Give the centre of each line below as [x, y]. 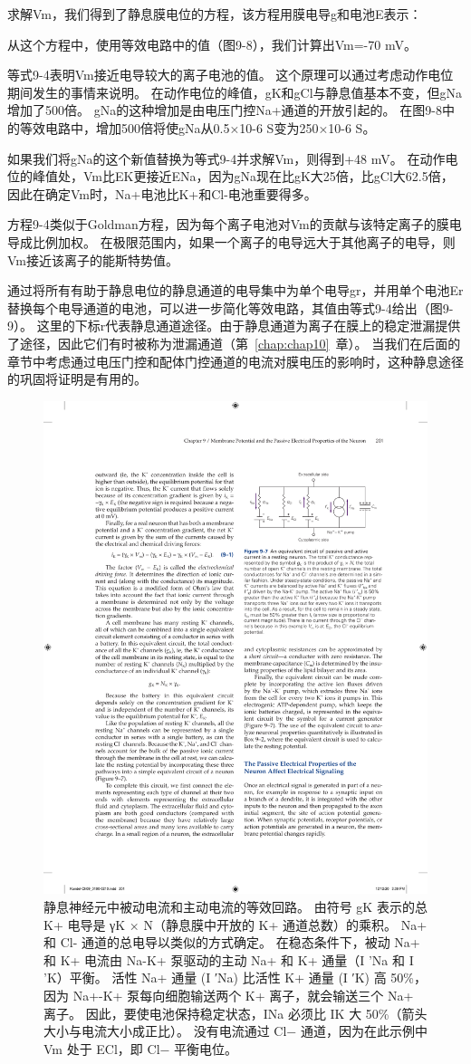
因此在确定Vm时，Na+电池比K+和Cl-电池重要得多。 [162, 193]
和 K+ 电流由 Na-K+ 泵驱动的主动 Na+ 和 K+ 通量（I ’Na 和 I [229, 959]
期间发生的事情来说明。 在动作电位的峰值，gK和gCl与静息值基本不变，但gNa [235, 92]
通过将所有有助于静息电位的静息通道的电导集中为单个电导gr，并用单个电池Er [235, 290]
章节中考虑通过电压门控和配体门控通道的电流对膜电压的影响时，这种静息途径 [235, 361]
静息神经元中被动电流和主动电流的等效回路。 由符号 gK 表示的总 [235, 907]
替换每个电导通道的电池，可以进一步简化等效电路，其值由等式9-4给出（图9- [231, 307]
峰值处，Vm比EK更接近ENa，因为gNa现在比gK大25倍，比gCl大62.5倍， [243, 176]
